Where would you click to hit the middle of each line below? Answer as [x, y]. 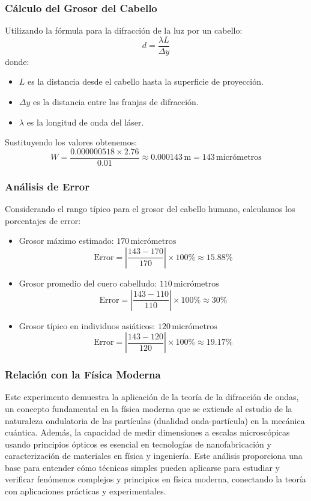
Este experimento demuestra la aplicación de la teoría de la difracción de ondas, [152, 397]
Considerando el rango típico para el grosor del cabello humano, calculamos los [150, 209]
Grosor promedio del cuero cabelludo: [88, 283]
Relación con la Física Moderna [83, 375]
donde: [17, 61]
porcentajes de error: [43, 220]
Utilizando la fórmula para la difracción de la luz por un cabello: [124, 30]
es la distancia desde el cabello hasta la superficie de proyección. [146, 81]
